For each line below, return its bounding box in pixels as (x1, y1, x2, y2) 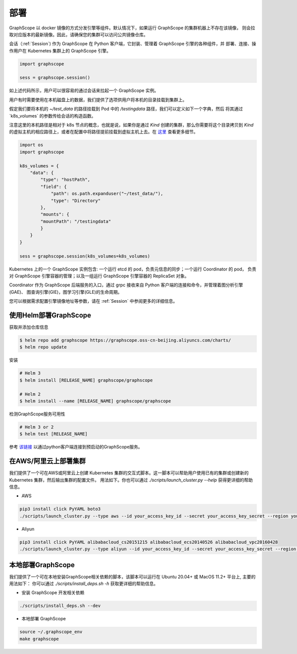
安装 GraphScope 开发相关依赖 (21, 589, 85, 595)
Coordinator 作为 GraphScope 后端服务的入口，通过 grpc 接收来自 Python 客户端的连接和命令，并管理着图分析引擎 (9, 282, 244, 288)
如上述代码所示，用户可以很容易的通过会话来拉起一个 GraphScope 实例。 (9, 87, 159, 94)
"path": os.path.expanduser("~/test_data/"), (50, 191, 163, 196)
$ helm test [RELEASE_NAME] (19, 431, 88, 437)
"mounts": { (40, 211, 69, 217)
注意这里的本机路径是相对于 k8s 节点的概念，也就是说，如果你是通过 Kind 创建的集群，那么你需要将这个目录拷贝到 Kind (9, 122, 254, 128)
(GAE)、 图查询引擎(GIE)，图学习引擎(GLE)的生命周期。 (9, 289, 122, 295)
